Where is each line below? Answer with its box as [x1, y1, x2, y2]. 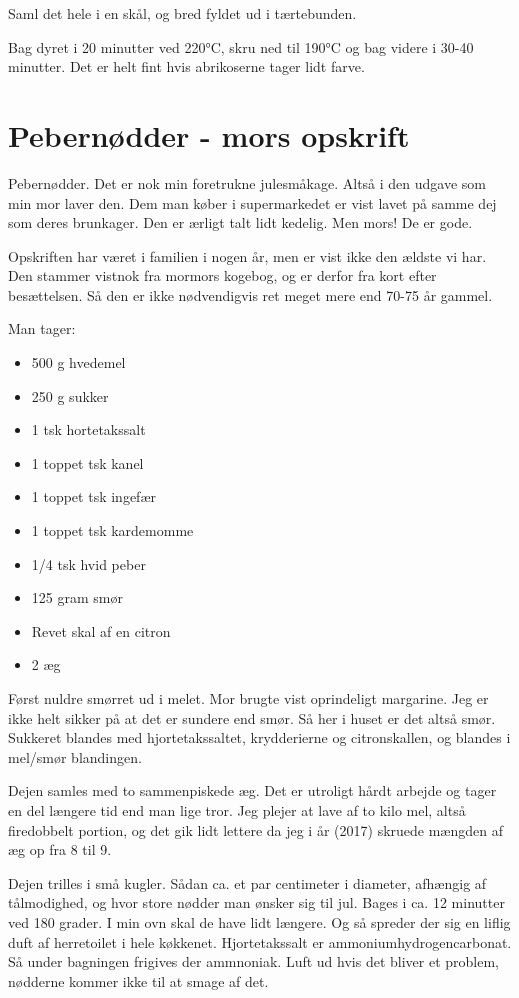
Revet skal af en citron [31, 620, 171, 641]
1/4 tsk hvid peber [31, 553, 146, 574]
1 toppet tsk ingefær [31, 486, 156, 507]
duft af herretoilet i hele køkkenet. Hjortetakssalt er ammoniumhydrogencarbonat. [8, 931, 512, 952]
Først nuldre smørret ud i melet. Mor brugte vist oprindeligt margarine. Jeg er [8, 688, 489, 708]
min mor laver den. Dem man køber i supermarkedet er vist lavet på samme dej [8, 192, 497, 213]
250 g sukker [31, 385, 109, 406]
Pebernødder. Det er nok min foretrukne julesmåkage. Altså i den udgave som [8, 172, 486, 193]
